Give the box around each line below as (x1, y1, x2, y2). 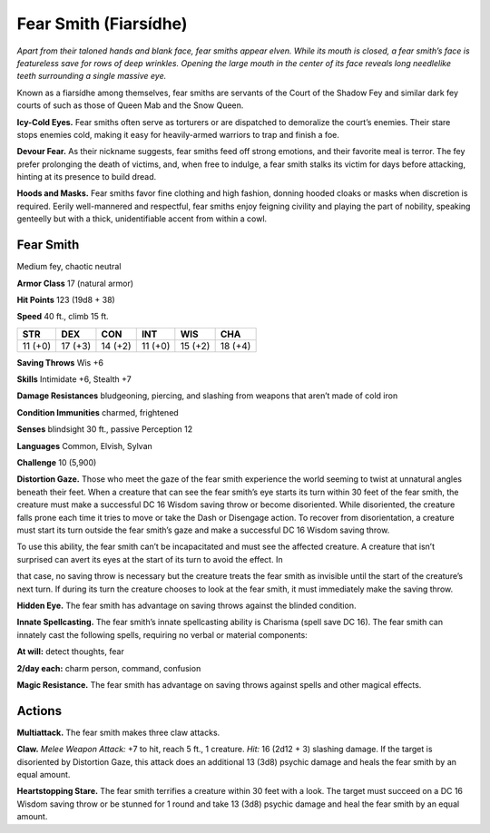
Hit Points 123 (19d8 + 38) (16, 294, 115, 305)
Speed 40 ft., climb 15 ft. (16, 311, 109, 322)
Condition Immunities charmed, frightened (16, 407, 179, 417)
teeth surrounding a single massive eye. (16, 71, 167, 82)
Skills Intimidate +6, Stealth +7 (16, 374, 132, 385)
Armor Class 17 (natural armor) (16, 278, 134, 289)
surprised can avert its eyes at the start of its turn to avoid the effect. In (16, 554, 283, 564)
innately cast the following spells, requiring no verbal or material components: (16, 629, 308, 640)
